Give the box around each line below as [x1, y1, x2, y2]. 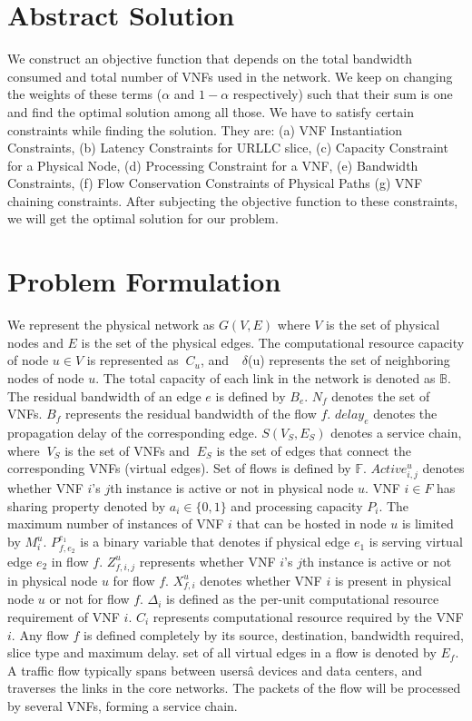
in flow [51, 551, 89, 570]
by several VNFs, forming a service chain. [7, 696, 238, 715]
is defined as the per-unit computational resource [166, 589, 439, 608]
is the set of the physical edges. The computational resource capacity [81, 332, 465, 351]
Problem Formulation [7, 262, 281, 300]
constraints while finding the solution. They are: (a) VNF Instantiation [7, 120, 403, 139]
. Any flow [11, 625, 69, 644]
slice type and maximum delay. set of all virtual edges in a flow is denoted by [7, 643, 437, 662]
